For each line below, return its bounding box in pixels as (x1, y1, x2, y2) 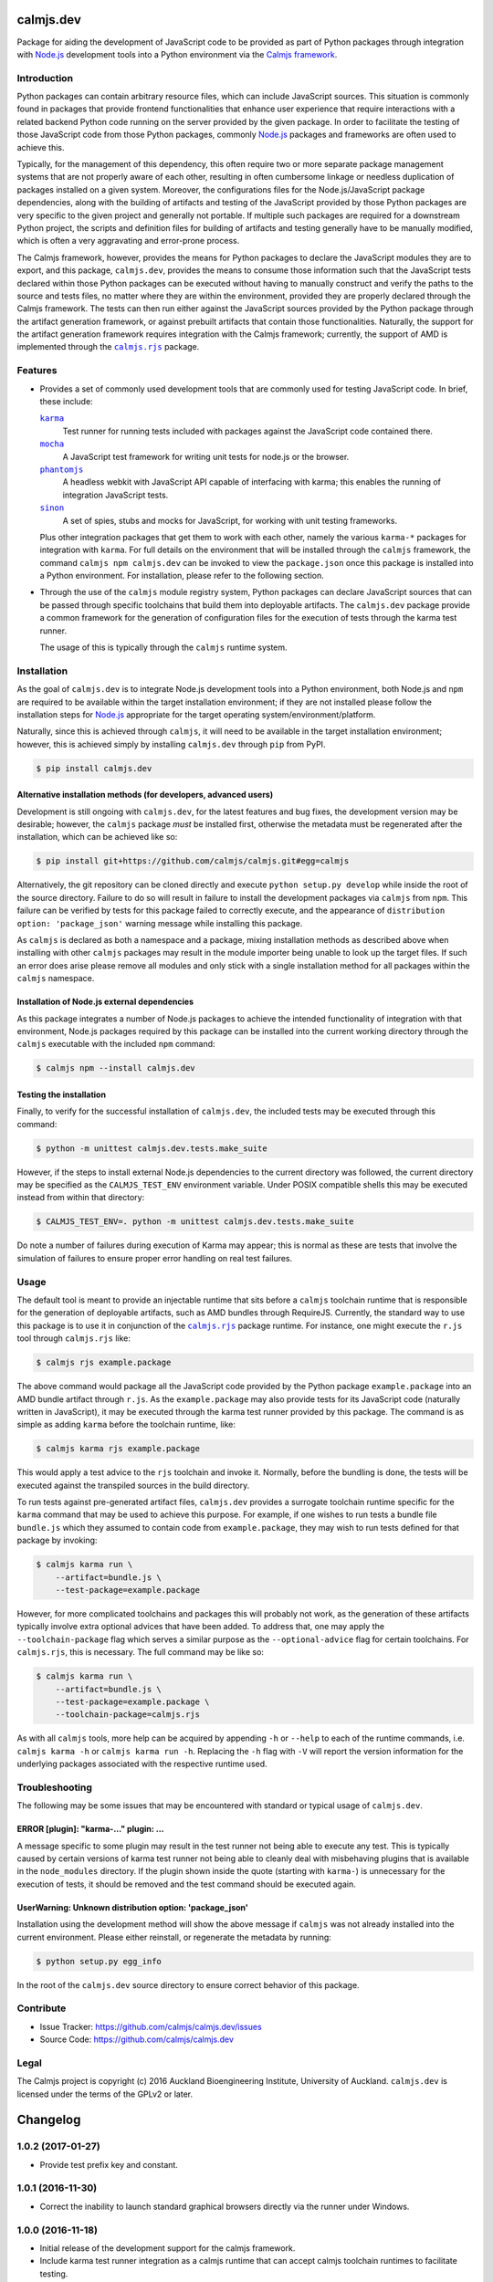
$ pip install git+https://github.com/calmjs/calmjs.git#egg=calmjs (36, 856, 350, 866)
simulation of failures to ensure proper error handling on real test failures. (16, 1252, 293, 1263)
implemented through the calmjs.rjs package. (16, 341, 200, 352)
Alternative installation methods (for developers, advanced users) (16, 790, 274, 801)
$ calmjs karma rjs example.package (36, 1443, 201, 1454)
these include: (39, 396, 93, 406)
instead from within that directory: (16, 1192, 145, 1203)
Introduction (16, 71, 73, 84)
